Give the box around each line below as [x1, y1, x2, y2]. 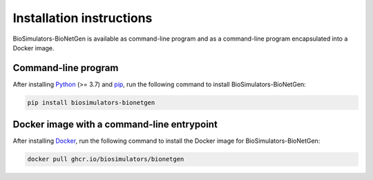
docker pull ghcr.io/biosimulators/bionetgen [27, 155, 184, 163]
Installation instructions [12, 10, 153, 26]
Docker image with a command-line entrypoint [12, 119, 218, 130]
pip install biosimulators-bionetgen [27, 99, 155, 106]
